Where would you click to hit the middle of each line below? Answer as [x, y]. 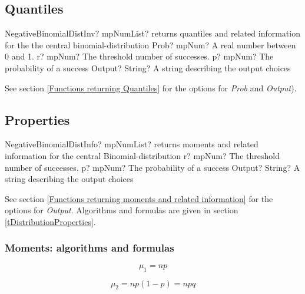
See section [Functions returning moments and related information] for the [139, 198]
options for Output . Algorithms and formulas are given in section [122, 210]
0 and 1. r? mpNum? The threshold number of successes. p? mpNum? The [139, 56]
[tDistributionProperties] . [50, 221]
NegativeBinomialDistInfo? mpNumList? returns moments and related [132, 144]
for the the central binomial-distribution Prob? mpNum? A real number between [150, 44]
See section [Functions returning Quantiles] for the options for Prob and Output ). [151, 87]
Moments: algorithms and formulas [89, 248]
